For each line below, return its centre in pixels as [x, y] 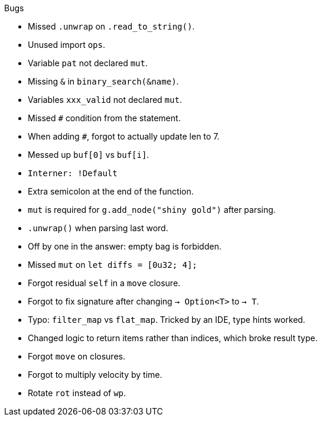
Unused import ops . [67, 45]
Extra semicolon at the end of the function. [111, 191]
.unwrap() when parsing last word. [98, 228]
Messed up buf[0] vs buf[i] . [89, 155]
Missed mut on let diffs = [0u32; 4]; [113, 265]
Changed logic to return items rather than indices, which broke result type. [173, 338]
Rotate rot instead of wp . [77, 393]
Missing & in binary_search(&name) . [103, 81]
